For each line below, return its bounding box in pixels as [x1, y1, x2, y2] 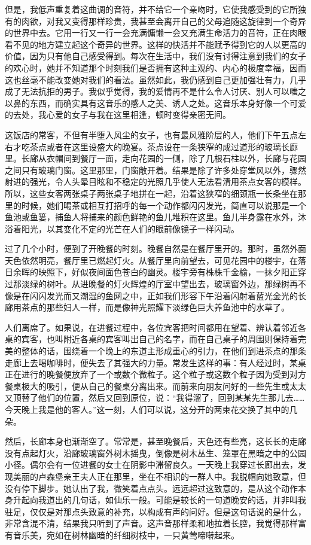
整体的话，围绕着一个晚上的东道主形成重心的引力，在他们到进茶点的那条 [21, 345, 306, 357]
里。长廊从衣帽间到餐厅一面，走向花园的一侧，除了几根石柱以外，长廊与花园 [5, 152, 306, 165]
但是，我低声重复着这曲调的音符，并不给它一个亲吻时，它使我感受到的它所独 [5, 3, 306, 15]
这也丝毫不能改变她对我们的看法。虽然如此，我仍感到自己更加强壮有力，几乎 [5, 73, 306, 86]
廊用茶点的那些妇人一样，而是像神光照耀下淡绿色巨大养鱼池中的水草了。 [5, 301, 289, 313]
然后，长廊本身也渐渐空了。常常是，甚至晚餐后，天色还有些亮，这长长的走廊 [5, 435, 306, 447]
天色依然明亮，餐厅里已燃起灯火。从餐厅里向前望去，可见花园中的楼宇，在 [5, 254, 298, 266]
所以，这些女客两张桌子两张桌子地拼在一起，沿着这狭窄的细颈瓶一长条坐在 [5, 187, 298, 199]
